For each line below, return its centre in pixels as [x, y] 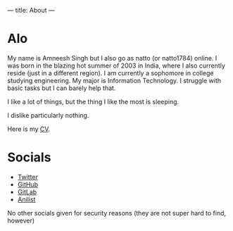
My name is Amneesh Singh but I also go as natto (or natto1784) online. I [112, 58]
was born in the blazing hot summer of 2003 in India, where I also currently [116, 65]
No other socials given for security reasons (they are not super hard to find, [117, 213]
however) [21, 220]
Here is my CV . [29, 129]
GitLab [27, 192]
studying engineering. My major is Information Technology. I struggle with [114, 80]
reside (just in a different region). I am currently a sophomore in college [111, 73]
